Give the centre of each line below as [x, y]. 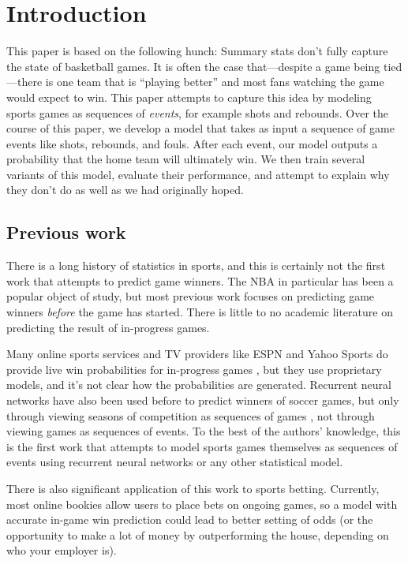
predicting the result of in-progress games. [108, 327]
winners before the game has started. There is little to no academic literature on [200, 312]
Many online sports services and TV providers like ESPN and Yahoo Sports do [197, 354]
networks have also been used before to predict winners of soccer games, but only [203, 400]
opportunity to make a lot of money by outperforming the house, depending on [198, 534]
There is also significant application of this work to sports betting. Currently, [193, 488]
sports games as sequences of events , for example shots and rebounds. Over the [198, 112]
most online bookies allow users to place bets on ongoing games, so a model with [202, 504]
